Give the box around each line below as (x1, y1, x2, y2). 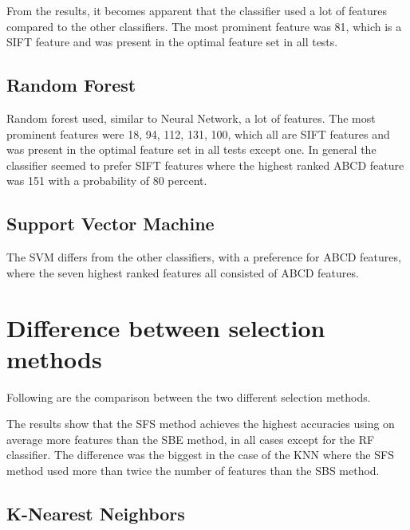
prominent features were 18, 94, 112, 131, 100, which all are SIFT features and (6, 125, 390, 142)
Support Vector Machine (6, 211, 215, 236)
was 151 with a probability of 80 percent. (6, 172, 207, 189)
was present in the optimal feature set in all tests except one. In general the (6, 141, 376, 158)
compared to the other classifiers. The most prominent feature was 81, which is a (6, 18, 402, 34)
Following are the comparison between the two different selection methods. (6, 388, 371, 405)
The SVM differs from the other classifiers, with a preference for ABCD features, (6, 249, 401, 265)
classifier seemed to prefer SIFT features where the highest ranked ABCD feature (6, 156, 404, 173)
